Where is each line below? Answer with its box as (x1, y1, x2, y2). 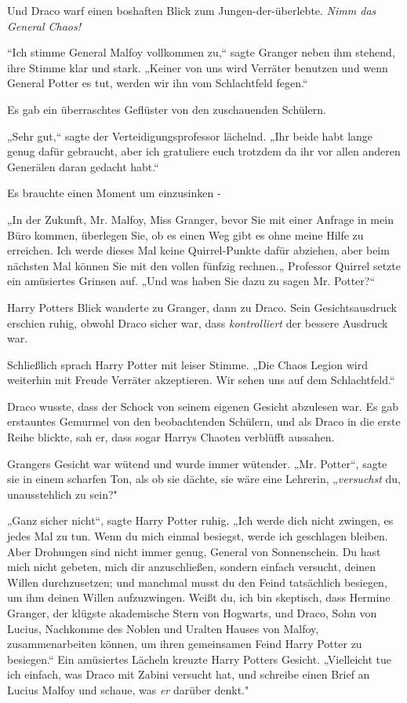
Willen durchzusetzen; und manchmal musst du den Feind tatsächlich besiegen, (7, 573, 387, 590)
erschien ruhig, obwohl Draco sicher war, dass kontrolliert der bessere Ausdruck (7, 314, 388, 331)
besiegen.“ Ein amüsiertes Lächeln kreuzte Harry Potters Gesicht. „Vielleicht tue (7, 650, 392, 667)
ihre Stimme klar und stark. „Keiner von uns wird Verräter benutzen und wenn (7, 59, 388, 75)
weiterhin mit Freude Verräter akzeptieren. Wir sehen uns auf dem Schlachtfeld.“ (7, 372, 395, 388)
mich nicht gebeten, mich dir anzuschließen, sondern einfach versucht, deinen (7, 558, 376, 575)
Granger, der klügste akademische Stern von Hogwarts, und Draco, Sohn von (7, 605, 377, 621)
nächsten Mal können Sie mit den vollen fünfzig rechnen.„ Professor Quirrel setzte (7, 257, 401, 273)
